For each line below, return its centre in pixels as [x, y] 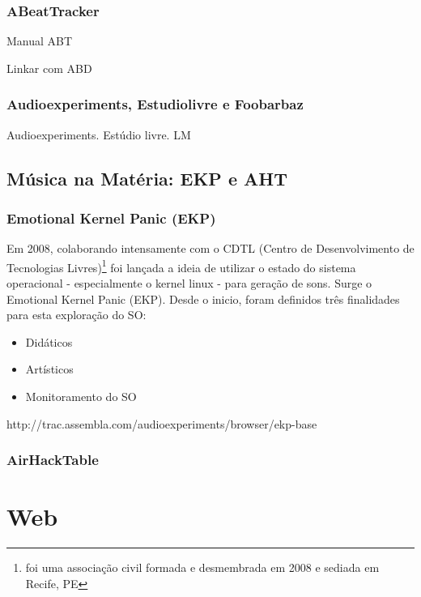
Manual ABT [40, 41]
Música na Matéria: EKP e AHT [147, 178]
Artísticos [49, 369]
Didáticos [49, 341]
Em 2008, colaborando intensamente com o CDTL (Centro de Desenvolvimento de [210, 248]
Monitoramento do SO [81, 397]
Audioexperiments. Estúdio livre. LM [99, 134]
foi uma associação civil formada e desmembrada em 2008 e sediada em [202, 567]
